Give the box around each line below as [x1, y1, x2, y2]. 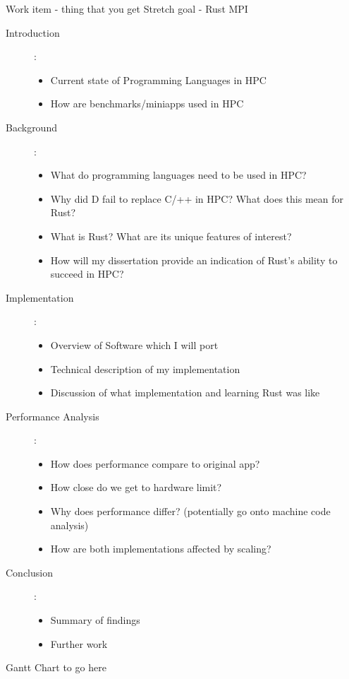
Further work [50, 636, 108, 651]
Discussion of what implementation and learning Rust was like [50, 385, 320, 400]
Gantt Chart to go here [6, 660, 106, 675]
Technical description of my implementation [50, 361, 240, 376]
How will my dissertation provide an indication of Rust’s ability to [50, 252, 338, 267]
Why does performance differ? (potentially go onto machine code [50, 504, 331, 519]
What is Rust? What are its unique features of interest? [50, 228, 292, 243]
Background [6, 119, 57, 134]
